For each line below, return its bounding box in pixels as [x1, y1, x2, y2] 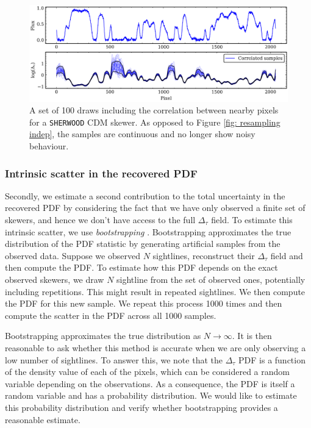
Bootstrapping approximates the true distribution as [5, 329, 201, 342]
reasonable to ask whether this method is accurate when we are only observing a [5, 341, 306, 354]
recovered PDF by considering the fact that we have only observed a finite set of [5, 201, 306, 214]
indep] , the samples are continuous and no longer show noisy [29, 127, 256, 140]
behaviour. [29, 140, 69, 152]
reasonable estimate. [5, 413, 80, 426]
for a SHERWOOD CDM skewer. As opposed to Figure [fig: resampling [29, 115, 281, 128]
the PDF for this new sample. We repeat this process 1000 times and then [5, 297, 282, 310]
